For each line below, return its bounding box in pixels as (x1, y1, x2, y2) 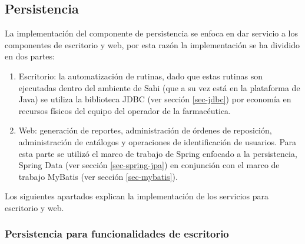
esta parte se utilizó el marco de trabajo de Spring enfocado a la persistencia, (18, 147, 297, 159)
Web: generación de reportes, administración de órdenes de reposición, (18, 124, 272, 136)
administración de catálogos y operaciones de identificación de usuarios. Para (18, 135, 297, 148)
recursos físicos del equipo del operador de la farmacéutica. (18, 104, 231, 116)
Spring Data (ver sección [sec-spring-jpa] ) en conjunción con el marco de (18, 159, 280, 171)
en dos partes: (5, 50, 55, 62)
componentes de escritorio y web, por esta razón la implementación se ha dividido (5, 38, 300, 51)
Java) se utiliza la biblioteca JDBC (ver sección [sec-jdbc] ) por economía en (18, 93, 291, 105)
